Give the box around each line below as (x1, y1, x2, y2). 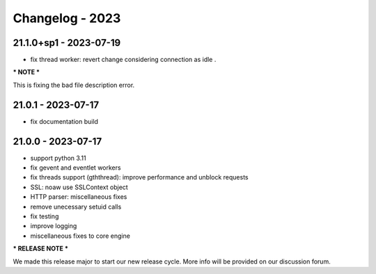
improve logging (30, 222, 77, 230)
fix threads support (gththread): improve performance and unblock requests (30, 173, 249, 182)
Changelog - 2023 (13, 10, 121, 26)
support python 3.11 (30, 154, 86, 162)
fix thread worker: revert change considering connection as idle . (30, 56, 217, 64)
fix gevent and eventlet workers (30, 163, 121, 172)
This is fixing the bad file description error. (13, 81, 135, 89)
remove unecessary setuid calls (30, 202, 122, 211)
